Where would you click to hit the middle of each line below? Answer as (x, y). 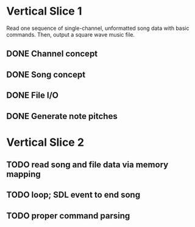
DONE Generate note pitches (62, 116)
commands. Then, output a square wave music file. (71, 34)
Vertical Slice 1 (44, 11)
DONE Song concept (46, 74)
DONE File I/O (33, 95)
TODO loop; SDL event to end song (73, 195)
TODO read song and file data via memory (87, 165)
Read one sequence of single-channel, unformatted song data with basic (98, 28)
